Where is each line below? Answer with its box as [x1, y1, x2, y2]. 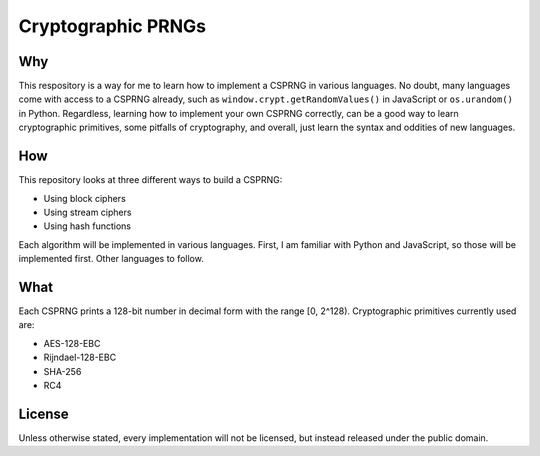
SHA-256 [43, 365, 82, 377]
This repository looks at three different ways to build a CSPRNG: [18, 174, 283, 186]
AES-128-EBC [43, 337, 101, 349]
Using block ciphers [43, 192, 127, 204]
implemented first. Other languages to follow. [18, 253, 204, 265]
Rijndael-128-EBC [43, 351, 117, 364]
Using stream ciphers [43, 206, 132, 218]
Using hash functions [43, 220, 132, 232]
